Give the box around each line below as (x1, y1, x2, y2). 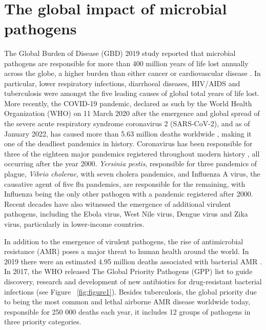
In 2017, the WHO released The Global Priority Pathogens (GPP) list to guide (4, 266, 253, 277)
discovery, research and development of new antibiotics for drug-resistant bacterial (4, 276, 262, 286)
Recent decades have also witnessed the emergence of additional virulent (4, 198, 231, 209)
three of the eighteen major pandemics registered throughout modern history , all (4, 148, 260, 159)
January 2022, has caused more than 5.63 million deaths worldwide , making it (4, 128, 252, 139)
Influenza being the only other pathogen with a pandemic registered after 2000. (4, 188, 253, 199)
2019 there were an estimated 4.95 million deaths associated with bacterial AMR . (4, 256, 262, 266)
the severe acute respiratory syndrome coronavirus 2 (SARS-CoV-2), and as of (4, 118, 250, 129)
